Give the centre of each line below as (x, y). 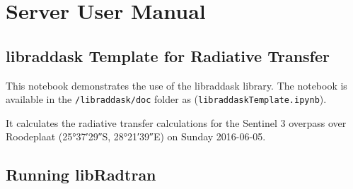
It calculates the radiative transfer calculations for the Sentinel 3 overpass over (176, 122)
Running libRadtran (81, 175)
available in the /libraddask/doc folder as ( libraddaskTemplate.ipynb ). (166, 99)
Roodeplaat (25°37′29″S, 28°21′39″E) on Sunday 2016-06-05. (136, 136)
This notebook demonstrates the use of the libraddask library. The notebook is (176, 85)
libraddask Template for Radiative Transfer (168, 55)
